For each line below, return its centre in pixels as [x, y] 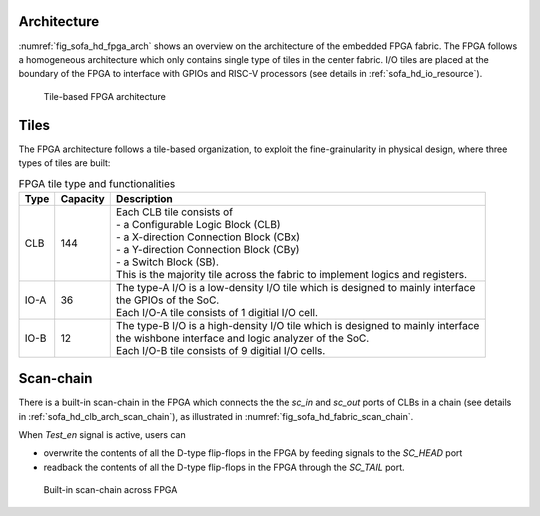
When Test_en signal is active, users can [102, 435]
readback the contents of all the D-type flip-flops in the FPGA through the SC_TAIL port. [224, 467]
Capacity [82, 198]
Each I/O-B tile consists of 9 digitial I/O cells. [220, 350]
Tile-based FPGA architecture [105, 96]
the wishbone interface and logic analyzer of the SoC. [242, 338]
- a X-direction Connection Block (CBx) [207, 237]
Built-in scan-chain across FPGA [110, 490]
